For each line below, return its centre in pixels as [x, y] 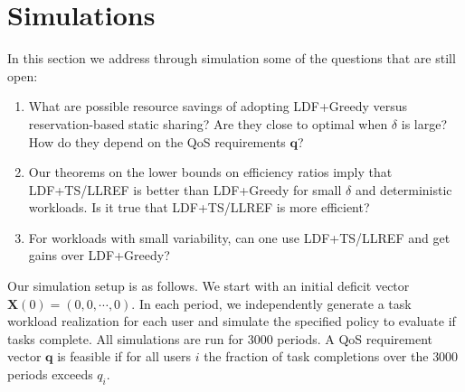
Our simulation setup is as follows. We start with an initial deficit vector [209, 286]
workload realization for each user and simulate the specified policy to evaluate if [232, 321]
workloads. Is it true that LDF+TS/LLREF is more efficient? [199, 207]
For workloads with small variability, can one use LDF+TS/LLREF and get [239, 237]
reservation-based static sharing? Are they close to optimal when [208, 123]
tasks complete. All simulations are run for [125, 338]
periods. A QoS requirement [355, 338]
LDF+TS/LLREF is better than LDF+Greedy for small [185, 189]
